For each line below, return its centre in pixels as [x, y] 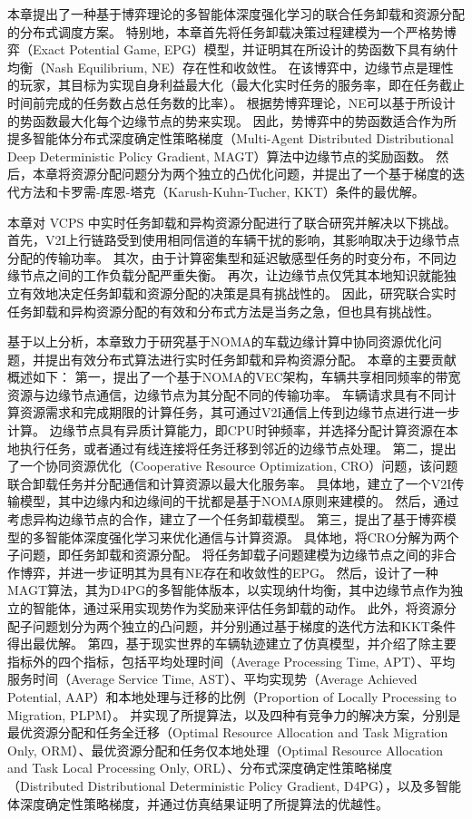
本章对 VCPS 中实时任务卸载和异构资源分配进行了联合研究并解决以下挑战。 [232, 222]
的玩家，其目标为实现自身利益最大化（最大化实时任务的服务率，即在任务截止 [236, 85]
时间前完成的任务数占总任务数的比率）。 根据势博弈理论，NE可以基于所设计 [231, 102]
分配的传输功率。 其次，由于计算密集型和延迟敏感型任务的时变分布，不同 [226, 257]
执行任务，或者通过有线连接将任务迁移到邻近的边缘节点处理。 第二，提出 [238, 448]
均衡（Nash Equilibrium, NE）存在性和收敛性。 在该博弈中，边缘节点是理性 [231, 67]
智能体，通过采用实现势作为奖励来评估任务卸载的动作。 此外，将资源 [238, 608]
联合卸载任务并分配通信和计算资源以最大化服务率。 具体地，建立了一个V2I [230, 483]
